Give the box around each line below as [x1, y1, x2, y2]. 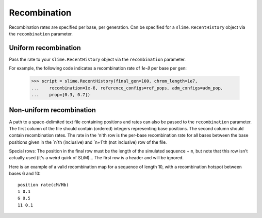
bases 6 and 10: [9, 170, 41, 177]
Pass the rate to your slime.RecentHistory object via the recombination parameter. [9, 56, 186, 62]
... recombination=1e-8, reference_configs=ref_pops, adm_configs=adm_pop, [31, 85, 223, 91]
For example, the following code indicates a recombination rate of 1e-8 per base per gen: [9, 66, 187, 71]
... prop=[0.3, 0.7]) [31, 92, 91, 97]
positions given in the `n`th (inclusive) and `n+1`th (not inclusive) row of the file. [9, 139, 167, 145]
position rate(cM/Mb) [17, 182, 69, 187]
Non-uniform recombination [9, 106, 96, 114]
